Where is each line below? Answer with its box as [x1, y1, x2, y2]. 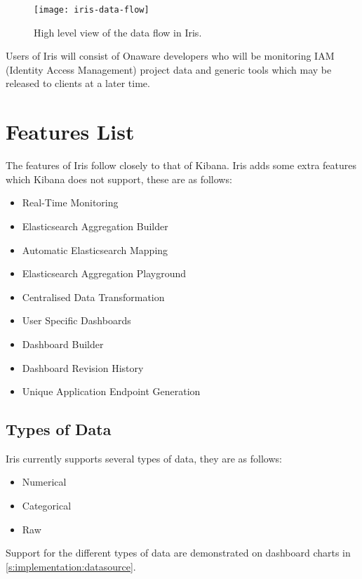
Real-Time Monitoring [22, 195, 119, 210]
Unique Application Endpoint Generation [22, 384, 201, 399]
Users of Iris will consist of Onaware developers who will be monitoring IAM [6, 48, 335, 63]
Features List [6, 117, 135, 146]
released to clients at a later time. [6, 76, 150, 91]
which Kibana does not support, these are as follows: [6, 171, 232, 186]
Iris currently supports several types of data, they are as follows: [6, 451, 282, 465]
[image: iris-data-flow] [34, 5, 149, 15]
